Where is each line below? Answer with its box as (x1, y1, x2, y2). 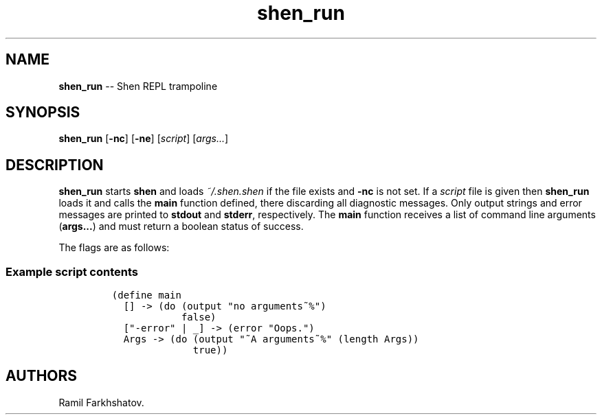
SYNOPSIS (5, 104, 80, 121)
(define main (111, 290, 181, 301)
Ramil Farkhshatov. (58, 396, 144, 408)
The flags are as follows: (58, 242, 170, 254)
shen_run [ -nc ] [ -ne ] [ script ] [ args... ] (58, 132, 229, 145)
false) (181, 312, 216, 323)
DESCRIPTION (5, 156, 104, 174)
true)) (192, 345, 228, 356)
